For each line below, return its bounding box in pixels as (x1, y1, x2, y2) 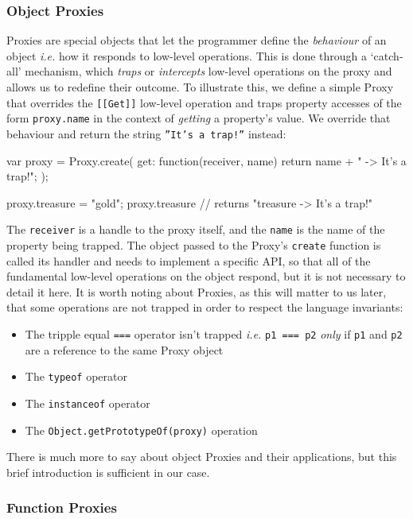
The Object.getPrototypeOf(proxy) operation (25, 421, 258, 438)
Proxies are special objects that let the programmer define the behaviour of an (6, 32, 387, 48)
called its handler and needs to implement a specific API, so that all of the (6, 252, 371, 269)
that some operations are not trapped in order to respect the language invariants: (6, 299, 403, 316)
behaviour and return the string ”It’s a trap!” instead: (6, 125, 286, 141)
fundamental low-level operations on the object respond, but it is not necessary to (6, 268, 406, 285)
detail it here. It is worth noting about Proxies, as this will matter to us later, (6, 283, 387, 300)
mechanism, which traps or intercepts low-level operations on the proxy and (25, 63, 392, 79)
